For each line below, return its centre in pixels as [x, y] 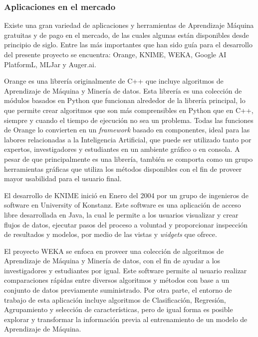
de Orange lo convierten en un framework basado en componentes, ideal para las [127, 130]
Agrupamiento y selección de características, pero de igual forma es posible [119, 309]
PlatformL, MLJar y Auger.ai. [50, 64]
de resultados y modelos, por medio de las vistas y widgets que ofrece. [111, 234]
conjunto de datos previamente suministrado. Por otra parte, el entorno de [118, 290]
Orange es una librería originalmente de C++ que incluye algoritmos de [114, 81]
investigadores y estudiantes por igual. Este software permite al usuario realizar [126, 270]
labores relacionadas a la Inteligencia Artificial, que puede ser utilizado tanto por [128, 139]
